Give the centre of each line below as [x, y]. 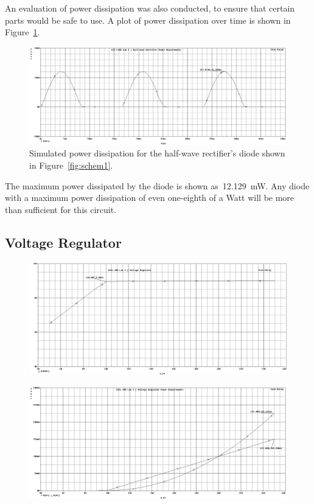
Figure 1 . [23, 32]
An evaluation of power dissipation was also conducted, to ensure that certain [150, 8]
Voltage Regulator [63, 242]
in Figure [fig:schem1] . [71, 165]
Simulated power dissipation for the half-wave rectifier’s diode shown [157, 153]
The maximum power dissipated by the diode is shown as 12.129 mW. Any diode [157, 185]
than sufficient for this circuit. [61, 209]
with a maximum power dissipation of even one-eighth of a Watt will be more [150, 198]
